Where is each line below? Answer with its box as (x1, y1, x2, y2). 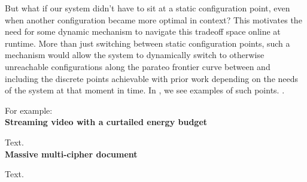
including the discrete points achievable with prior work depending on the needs (5, 72, 299, 84)
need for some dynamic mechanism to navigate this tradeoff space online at (5, 25, 281, 38)
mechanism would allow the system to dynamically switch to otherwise (5, 48, 265, 61)
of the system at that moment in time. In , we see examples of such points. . (5, 84, 285, 96)
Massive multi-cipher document (5, 147, 138, 160)
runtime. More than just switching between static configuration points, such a (5, 37, 290, 49)
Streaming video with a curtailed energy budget (5, 116, 208, 128)
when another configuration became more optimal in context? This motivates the (5, 13, 302, 26)
